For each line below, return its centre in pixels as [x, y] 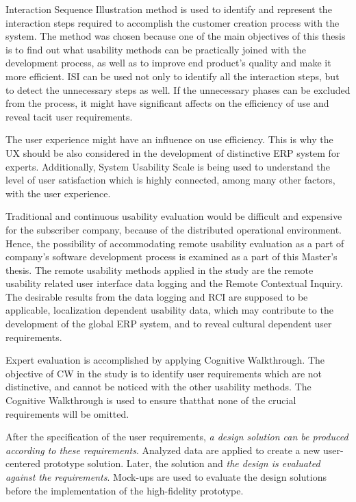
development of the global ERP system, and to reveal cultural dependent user [169, 324]
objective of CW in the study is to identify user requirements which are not [164, 373]
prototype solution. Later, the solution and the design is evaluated [182, 463]
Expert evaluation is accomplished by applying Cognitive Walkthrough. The [165, 360]
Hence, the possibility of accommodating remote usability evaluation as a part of [175, 243]
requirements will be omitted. [67, 413]
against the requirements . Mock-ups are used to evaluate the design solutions [166, 477]
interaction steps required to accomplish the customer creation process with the [173, 22]
